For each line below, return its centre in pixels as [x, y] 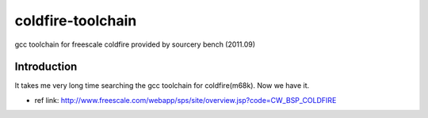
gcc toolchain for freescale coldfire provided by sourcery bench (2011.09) [135, 44]
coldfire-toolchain [76, 21]
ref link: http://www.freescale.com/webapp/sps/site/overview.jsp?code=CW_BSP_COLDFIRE [185, 100]
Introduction [46, 67]
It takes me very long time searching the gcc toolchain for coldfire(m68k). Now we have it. [162, 86]
